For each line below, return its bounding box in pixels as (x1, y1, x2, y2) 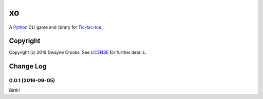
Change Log (9, 62, 47, 70)
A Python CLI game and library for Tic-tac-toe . (9, 24, 103, 30)
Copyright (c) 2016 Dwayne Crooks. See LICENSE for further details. (9, 49, 146, 55)
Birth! (9, 87, 20, 93)
